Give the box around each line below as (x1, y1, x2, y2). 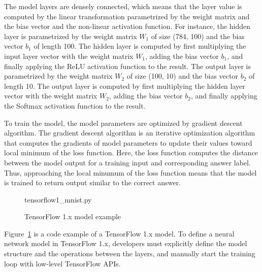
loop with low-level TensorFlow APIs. (4, 258, 121, 268)
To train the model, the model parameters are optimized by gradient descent (4, 117, 243, 128)
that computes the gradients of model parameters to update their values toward (4, 137, 252, 148)
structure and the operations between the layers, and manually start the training (4, 248, 255, 259)
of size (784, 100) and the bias (151, 30, 245, 41)
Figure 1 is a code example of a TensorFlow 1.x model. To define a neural (4, 228, 235, 239)
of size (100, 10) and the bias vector (126, 71, 238, 81)
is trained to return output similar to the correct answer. (4, 177, 181, 188)
